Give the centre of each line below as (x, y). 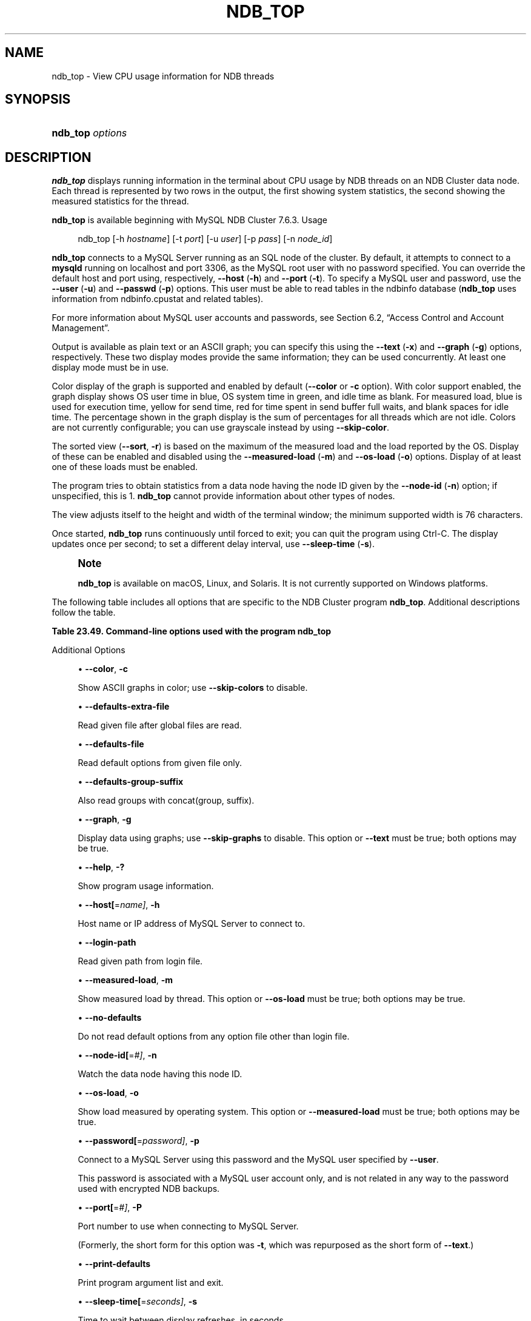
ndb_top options (89, 133)
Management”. (81, 328)
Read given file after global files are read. (160, 725)
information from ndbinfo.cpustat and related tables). (158, 299)
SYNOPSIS (38, 99)
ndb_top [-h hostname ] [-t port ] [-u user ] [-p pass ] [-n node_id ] (205, 239)
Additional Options (88, 650)
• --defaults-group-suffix (131, 782)
